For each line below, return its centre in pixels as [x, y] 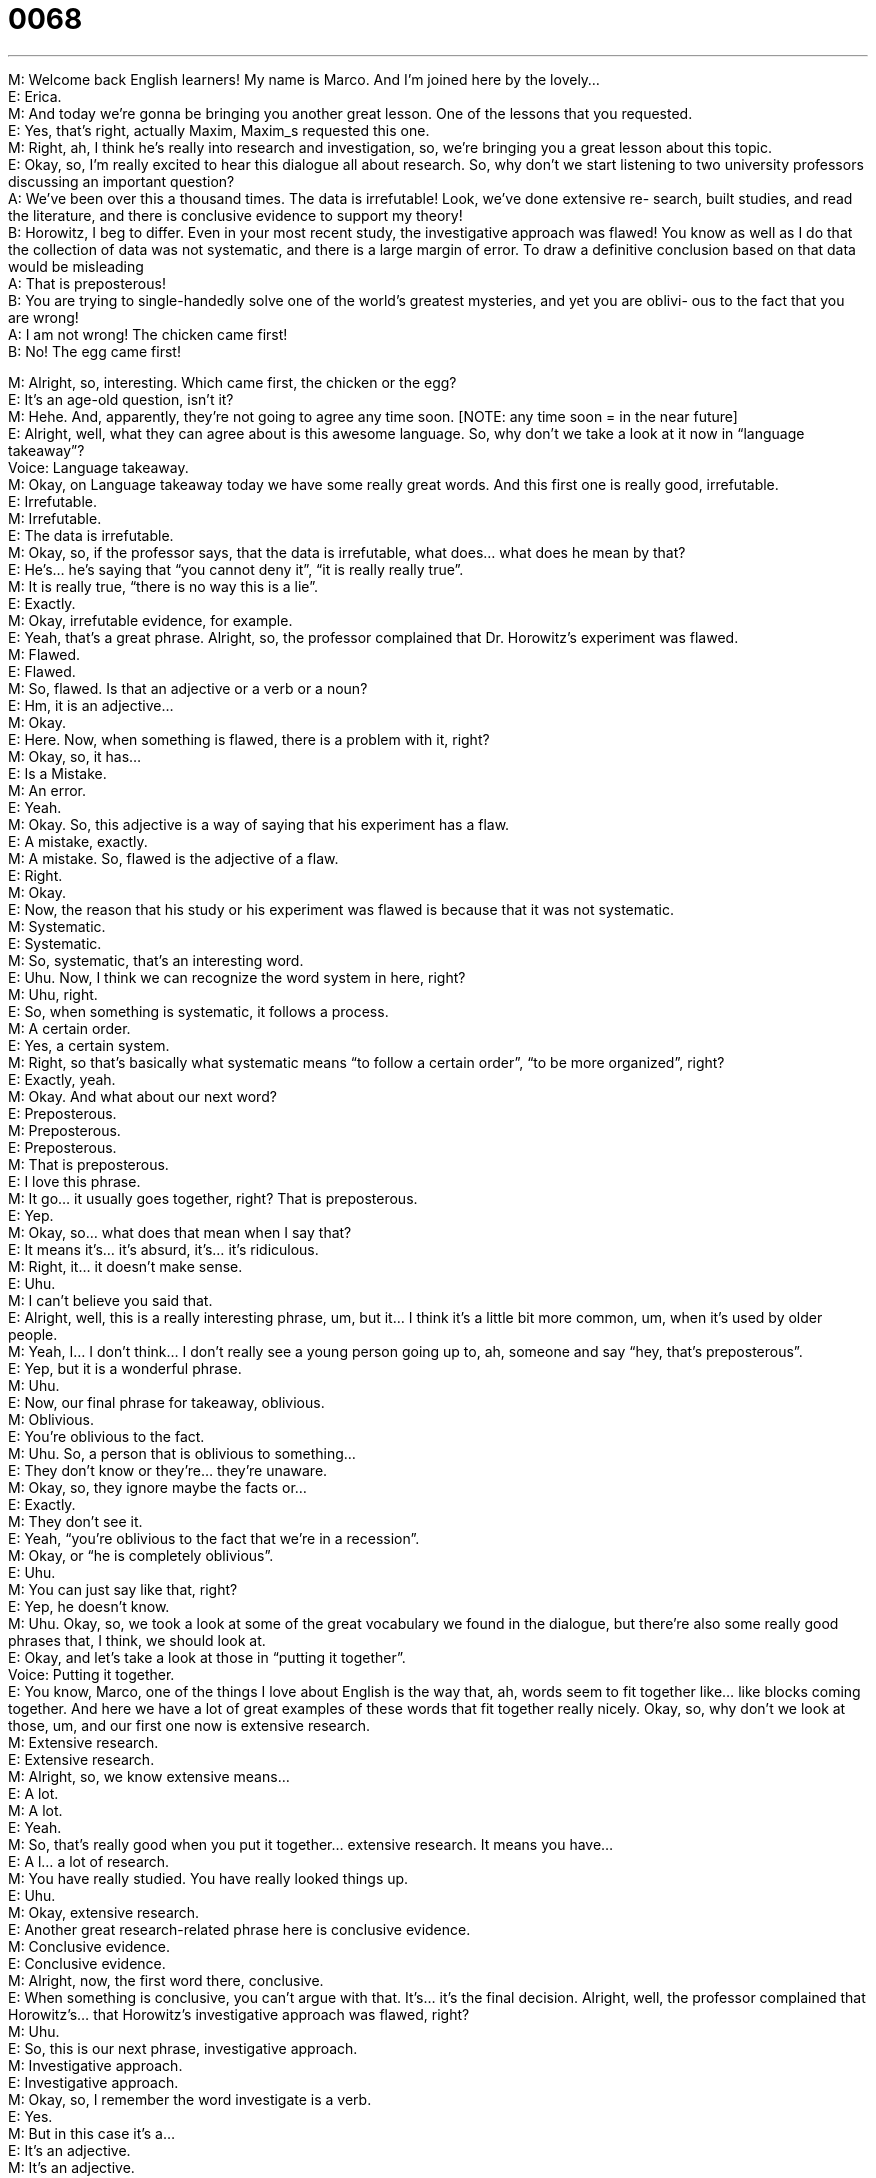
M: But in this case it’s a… [92, 2133]
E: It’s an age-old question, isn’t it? [121, 399]
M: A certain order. [69, 1028]
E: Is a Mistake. [57, 773]
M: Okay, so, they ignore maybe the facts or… [157, 1487]
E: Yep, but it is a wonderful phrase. [125, 1368]
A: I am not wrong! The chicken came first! [148, 334]
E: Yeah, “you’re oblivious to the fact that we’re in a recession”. [214, 1538]
